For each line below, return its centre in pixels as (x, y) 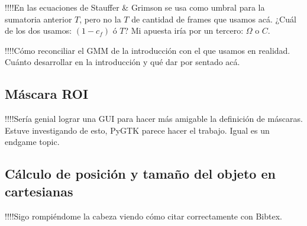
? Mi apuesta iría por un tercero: (184, 30)
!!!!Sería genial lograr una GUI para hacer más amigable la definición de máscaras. (154, 119)
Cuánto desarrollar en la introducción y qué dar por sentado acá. (122, 62)
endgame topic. (32, 142)
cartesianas (39, 191)
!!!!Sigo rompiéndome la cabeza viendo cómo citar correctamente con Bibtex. (143, 216)
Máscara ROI (47, 94)
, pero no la (100, 19)
